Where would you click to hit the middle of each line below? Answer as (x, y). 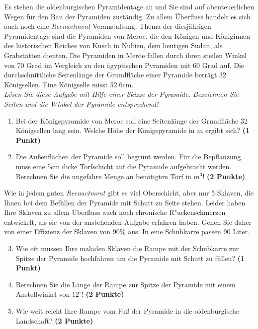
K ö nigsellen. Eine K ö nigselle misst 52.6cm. (69, 84)
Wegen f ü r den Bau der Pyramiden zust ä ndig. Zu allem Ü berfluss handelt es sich (127, 16)
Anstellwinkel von (43, 294)
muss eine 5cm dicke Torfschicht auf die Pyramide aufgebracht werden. (124, 166)
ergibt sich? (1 (228, 130)
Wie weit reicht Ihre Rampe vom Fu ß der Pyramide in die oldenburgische (128, 311)
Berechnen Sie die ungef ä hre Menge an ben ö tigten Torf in (103, 176)
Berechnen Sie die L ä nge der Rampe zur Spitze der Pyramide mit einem (126, 284)
